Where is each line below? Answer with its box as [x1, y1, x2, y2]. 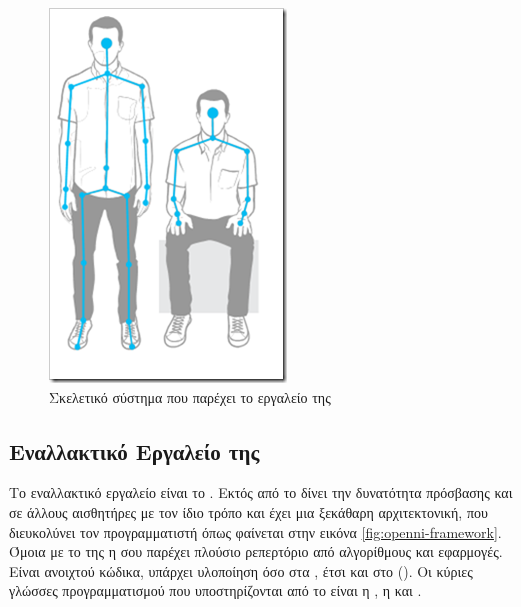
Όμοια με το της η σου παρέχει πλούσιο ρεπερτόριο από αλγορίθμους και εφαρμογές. [9, 541, 503, 562]
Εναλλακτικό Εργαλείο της [9, 435, 260, 466]
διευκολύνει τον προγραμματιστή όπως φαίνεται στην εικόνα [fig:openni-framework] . [9, 521, 502, 542]
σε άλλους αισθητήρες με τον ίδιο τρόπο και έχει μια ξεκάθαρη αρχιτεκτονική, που [9, 501, 488, 522]
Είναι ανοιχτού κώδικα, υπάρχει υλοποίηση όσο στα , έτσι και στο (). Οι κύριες [9, 560, 473, 581]
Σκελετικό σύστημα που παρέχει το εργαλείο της [49, 386, 331, 407]
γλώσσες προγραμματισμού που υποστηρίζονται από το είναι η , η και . [9, 580, 422, 601]
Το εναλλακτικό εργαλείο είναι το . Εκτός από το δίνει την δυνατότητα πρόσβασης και [9, 482, 513, 503]
